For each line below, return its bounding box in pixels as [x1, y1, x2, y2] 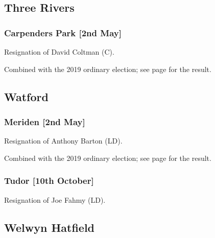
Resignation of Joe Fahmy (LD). [4, 194, 106, 205]
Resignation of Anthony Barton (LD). [4, 135, 123, 146]
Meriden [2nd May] [4, 115, 85, 128]
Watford [4, 88, 49, 104]
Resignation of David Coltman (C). [4, 46, 114, 57]
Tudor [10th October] [4, 174, 94, 187]
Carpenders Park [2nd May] [4, 26, 122, 39]
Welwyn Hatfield [4, 219, 95, 235]
